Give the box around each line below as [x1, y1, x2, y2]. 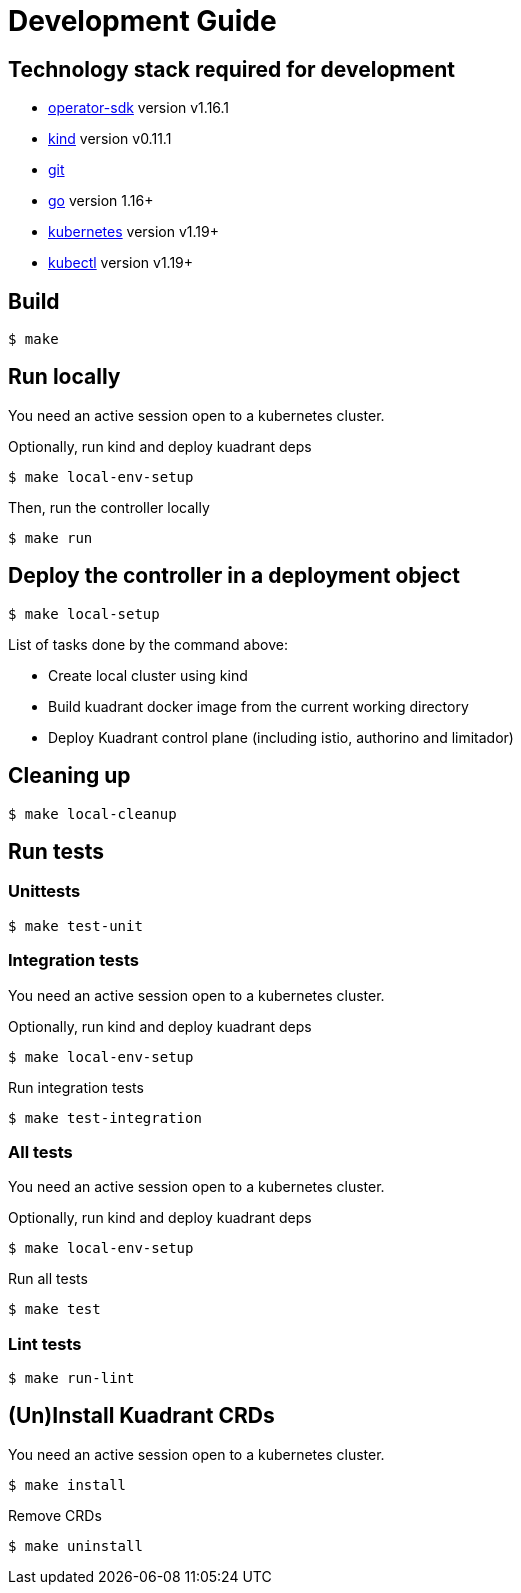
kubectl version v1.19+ [48, 254, 194, 272]
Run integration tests [8, 1078, 144, 1096]
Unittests [8, 881, 81, 902]
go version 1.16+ [48, 192, 154, 210]
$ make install [8, 1476, 127, 1493]
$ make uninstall [8, 1537, 143, 1554]
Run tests [8, 838, 104, 864]
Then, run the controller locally [8, 498, 210, 516]
